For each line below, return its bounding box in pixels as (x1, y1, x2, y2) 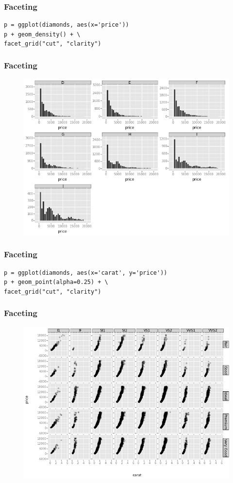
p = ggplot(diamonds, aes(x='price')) (4, 21, 129, 29)
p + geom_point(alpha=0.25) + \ (4, 279, 108, 286)
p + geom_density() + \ (4, 31, 81, 38)
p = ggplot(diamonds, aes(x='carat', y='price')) (4, 269, 167, 276)
